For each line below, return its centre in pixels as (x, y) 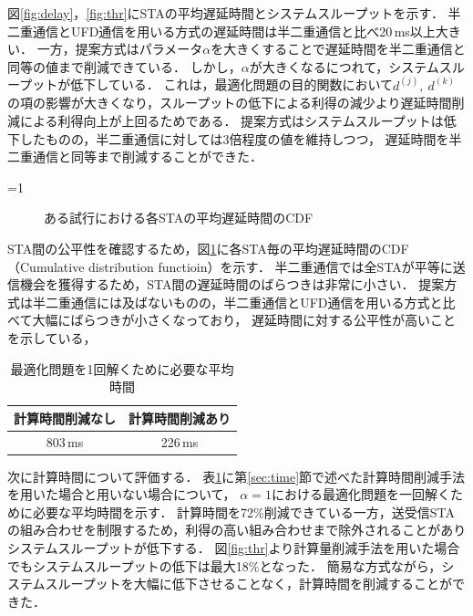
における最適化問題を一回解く (360, 494)
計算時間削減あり (180, 418)
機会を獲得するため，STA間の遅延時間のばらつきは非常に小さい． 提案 (232, 284)
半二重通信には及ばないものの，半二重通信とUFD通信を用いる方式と (237, 302)
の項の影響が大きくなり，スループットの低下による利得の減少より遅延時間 (230, 103)
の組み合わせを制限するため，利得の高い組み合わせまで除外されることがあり (237, 530)
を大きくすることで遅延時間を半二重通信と (338, 49)
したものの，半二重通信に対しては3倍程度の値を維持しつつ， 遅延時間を (234, 138)
